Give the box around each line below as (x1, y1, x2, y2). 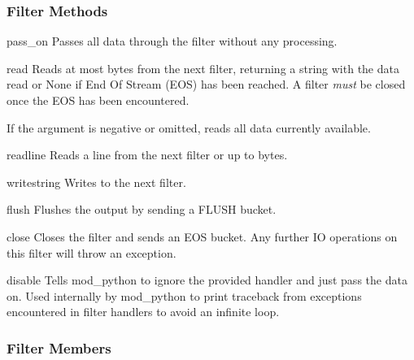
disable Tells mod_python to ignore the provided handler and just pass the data (7, 271, 407, 288)
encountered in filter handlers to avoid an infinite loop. (7, 303, 280, 320)
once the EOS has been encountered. (7, 92, 190, 108)
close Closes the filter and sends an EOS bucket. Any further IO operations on (7, 228, 398, 245)
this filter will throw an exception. (7, 244, 176, 261)
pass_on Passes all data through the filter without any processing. (7, 33, 338, 50)
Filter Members (7, 337, 111, 358)
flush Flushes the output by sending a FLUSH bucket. (7, 201, 277, 218)
